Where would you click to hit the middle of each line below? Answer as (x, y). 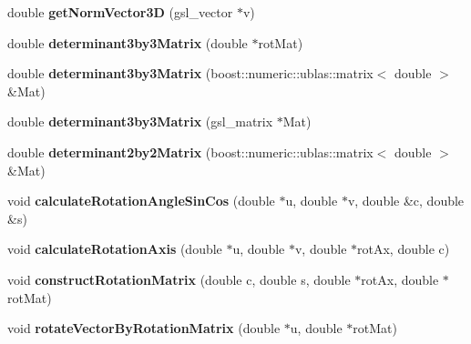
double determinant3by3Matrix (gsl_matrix (140, 121)
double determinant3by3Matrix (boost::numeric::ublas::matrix (190, 73)
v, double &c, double (406, 201)
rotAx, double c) (404, 249)
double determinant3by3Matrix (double (128, 42)
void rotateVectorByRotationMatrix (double (144, 328)
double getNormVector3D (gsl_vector (120, 12)
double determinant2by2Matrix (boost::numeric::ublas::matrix (190, 152)
